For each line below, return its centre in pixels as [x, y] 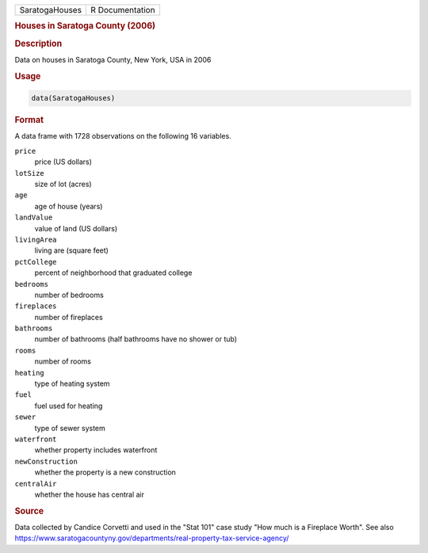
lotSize [30, 173]
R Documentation [123, 10]
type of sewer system [70, 428]
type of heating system [72, 383]
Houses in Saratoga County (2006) [85, 26]
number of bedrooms [69, 295]
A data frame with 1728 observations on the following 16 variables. [123, 136]
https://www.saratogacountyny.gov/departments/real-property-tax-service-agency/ [152, 538]
